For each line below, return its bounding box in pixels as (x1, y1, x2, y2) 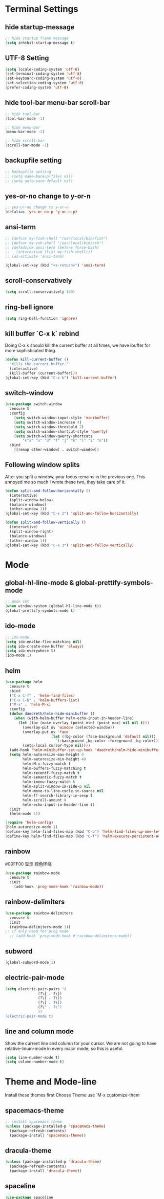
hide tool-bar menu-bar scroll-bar (5, 99, 110, 107)
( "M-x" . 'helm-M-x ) (9, 702, 51, 707)
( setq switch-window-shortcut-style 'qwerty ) (14, 429, 108, 434)
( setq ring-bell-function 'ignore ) (5, 316, 78, 321)
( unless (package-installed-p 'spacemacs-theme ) (5, 1124, 106, 1129)
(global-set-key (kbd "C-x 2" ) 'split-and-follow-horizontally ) (5, 511, 139, 516)
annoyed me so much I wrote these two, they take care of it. (5, 479, 126, 485)
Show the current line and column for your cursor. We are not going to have (5, 1040, 157, 1046)
